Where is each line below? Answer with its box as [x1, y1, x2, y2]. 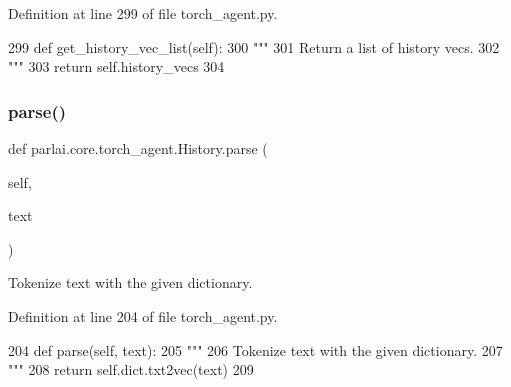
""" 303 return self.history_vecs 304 [8, 56, 225, 77]
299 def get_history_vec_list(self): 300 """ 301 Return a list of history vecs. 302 [8, 36, 500, 57]
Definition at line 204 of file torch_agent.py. [8, 305, 278, 326]
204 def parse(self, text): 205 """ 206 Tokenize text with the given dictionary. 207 [8, 339, 503, 360]
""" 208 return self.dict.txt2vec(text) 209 [8, 359, 254, 380]
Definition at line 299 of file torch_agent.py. [8, 3, 278, 23]
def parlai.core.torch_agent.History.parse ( [8, 138, 268, 158]
